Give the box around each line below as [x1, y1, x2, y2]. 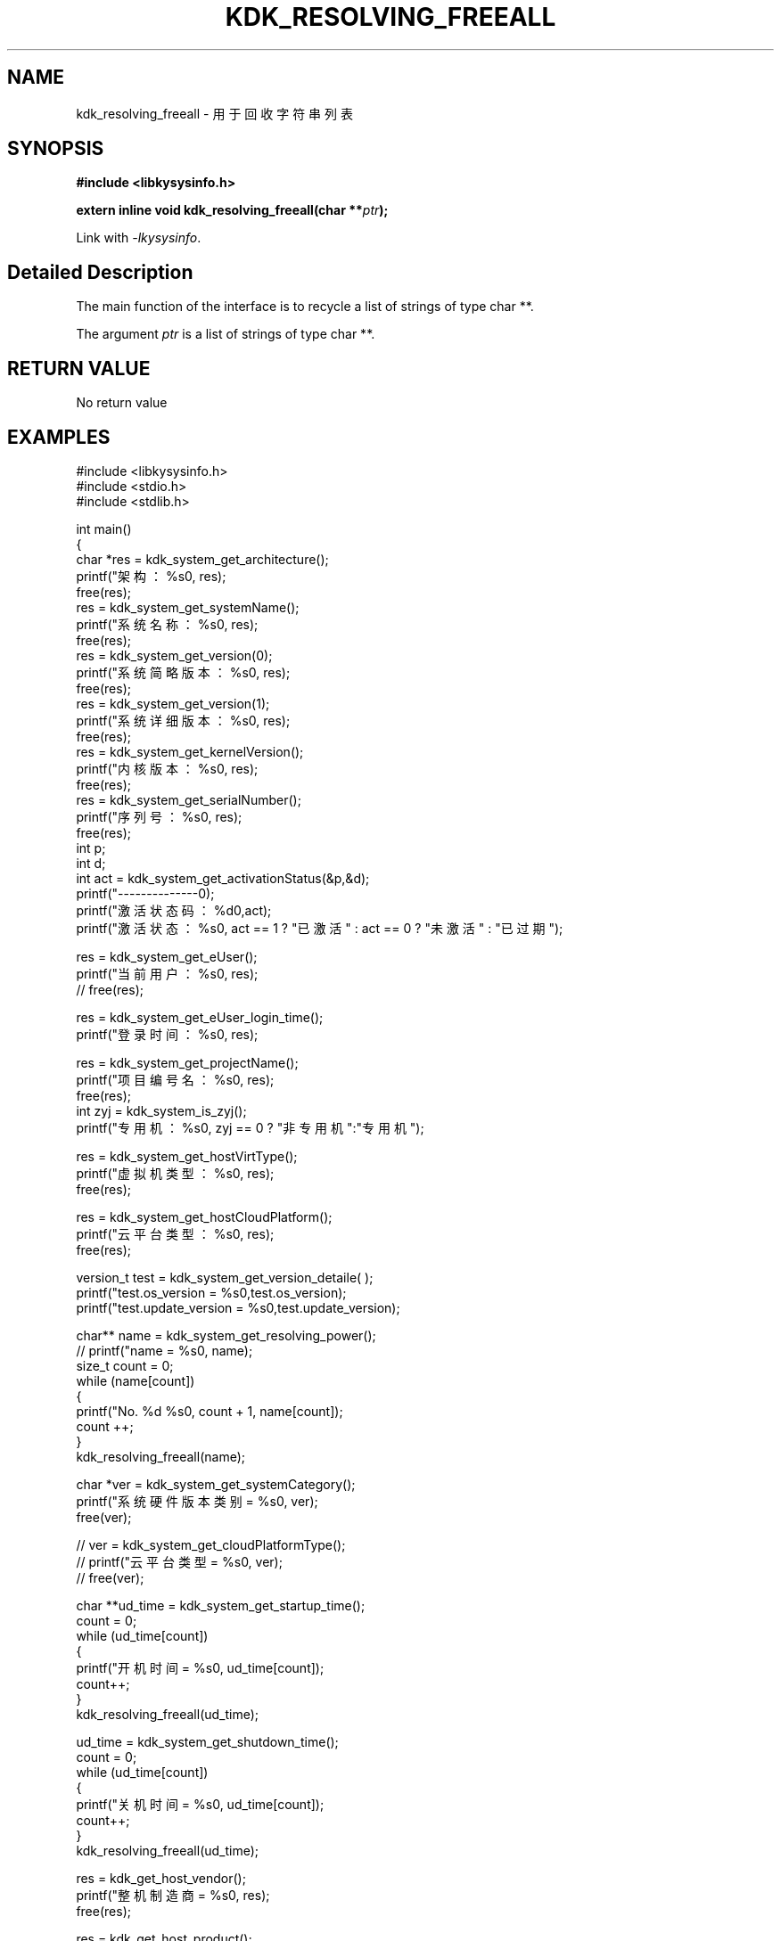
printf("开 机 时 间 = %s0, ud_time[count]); [76, 1659, 325, 1675]
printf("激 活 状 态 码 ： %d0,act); [76, 902, 272, 918]
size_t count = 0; [76, 1357, 174, 1373]
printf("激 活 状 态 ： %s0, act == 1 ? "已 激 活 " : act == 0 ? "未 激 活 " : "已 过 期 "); [76, 920, 563, 936]
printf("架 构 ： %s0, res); [76, 568, 226, 584]
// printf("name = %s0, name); [76, 1342, 253, 1358]
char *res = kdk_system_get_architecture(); [76, 551, 329, 567]
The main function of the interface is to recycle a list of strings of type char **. [76, 299, 534, 315]
